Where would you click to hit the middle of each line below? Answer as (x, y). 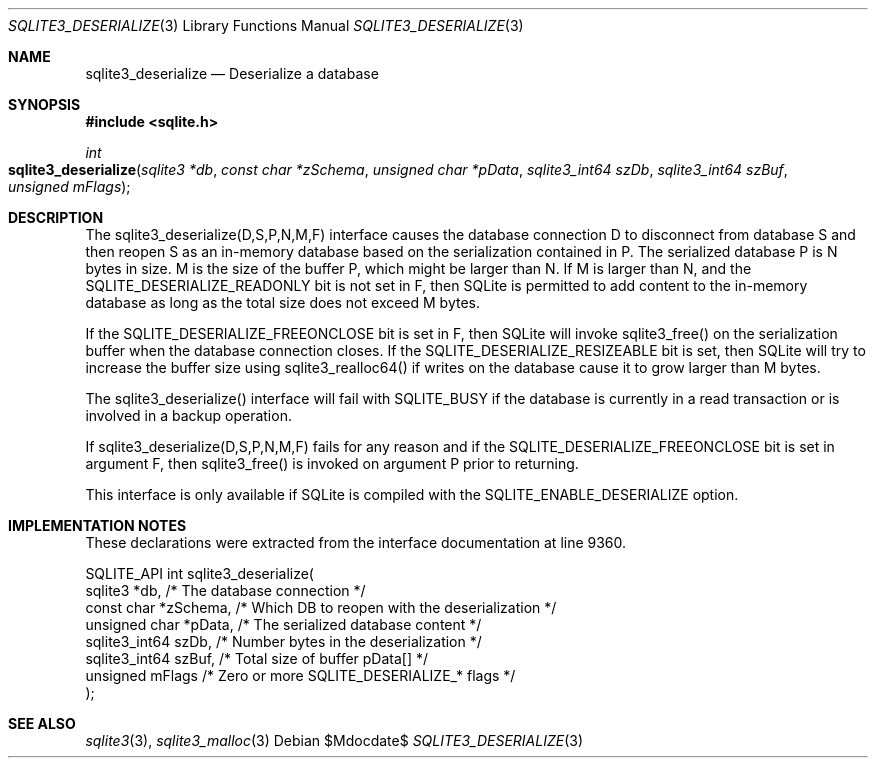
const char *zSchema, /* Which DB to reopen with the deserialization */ (321, 607)
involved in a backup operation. (188, 415)
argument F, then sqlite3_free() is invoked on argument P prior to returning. (332, 463)
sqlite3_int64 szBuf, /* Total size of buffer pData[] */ (257, 658)
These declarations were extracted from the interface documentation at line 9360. (356, 542)
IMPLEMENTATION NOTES (97, 525)
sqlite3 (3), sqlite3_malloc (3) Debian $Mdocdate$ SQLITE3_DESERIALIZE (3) (334, 740)
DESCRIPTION (56, 217)
